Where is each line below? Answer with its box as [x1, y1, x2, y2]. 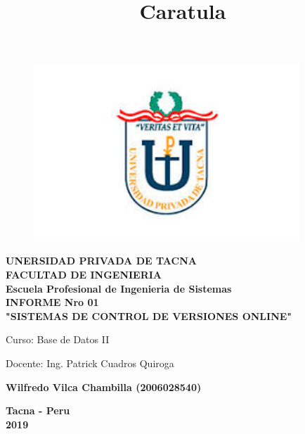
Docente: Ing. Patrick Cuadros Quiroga [6, 356, 174, 371]
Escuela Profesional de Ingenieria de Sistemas [6, 281, 232, 295]
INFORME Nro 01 [6, 295, 99, 309]
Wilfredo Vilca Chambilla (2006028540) [6, 379, 202, 394]
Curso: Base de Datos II [6, 332, 110, 347]
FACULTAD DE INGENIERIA [6, 267, 162, 282]
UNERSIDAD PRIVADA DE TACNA [6, 253, 197, 268]
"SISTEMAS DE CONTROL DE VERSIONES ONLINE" [6, 308, 292, 323]
